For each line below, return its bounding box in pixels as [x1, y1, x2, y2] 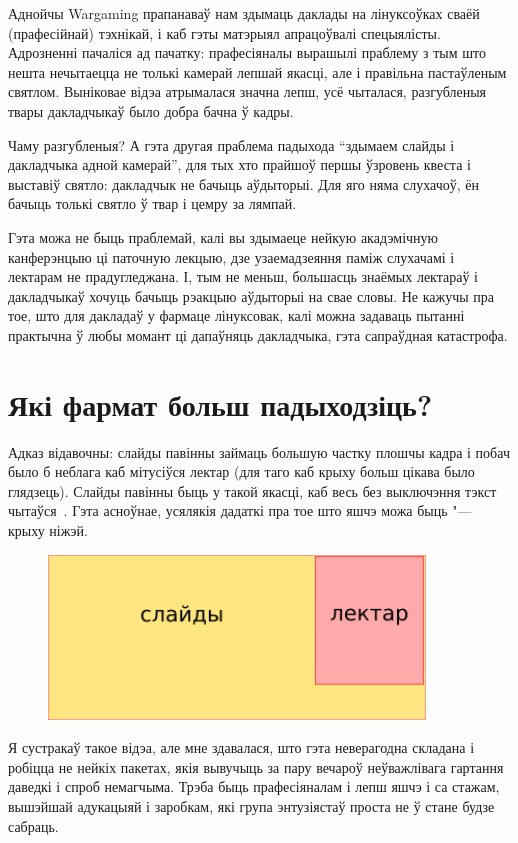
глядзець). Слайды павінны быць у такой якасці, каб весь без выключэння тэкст [8, 480, 497, 501]
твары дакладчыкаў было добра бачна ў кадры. [8, 100, 294, 121]
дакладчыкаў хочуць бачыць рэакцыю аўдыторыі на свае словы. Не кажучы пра [8, 285, 494, 306]
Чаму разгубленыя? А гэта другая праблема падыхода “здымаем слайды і [8, 134, 455, 155]
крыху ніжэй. [8, 520, 88, 540]
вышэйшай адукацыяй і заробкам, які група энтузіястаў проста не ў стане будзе [8, 796, 495, 817]
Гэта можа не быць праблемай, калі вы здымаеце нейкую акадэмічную [8, 226, 439, 247]
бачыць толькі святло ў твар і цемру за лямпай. [8, 193, 297, 214]
